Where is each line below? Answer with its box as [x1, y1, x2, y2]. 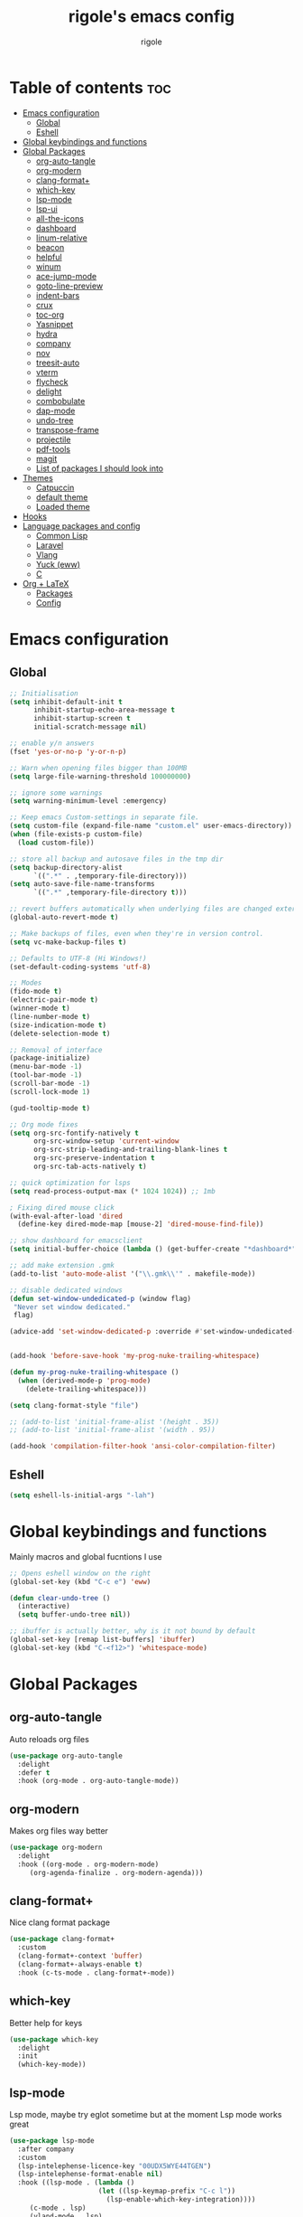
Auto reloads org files [9, 1733, 90, 1744]
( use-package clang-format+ [9, 1935, 115, 1944]
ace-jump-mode [35, 270, 97, 281]
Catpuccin [35, 482, 75, 493]
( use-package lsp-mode [9, 2136, 95, 2145]
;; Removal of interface [9, 1045, 103, 1054]
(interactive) [17, 1602, 70, 1611]
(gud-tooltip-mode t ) [9, 1103, 91, 1113]
